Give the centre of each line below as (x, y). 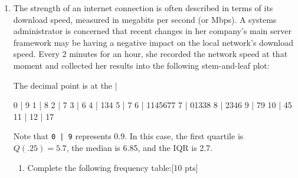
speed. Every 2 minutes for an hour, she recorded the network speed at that (150, 54)
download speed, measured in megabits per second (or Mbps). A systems (145, 19)
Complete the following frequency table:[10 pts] (113, 167)
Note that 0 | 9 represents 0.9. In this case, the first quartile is (128, 136)
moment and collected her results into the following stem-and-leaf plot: (141, 65)
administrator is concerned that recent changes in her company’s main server (152, 31)
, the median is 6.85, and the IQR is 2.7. (140, 147)
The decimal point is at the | (65, 85)
